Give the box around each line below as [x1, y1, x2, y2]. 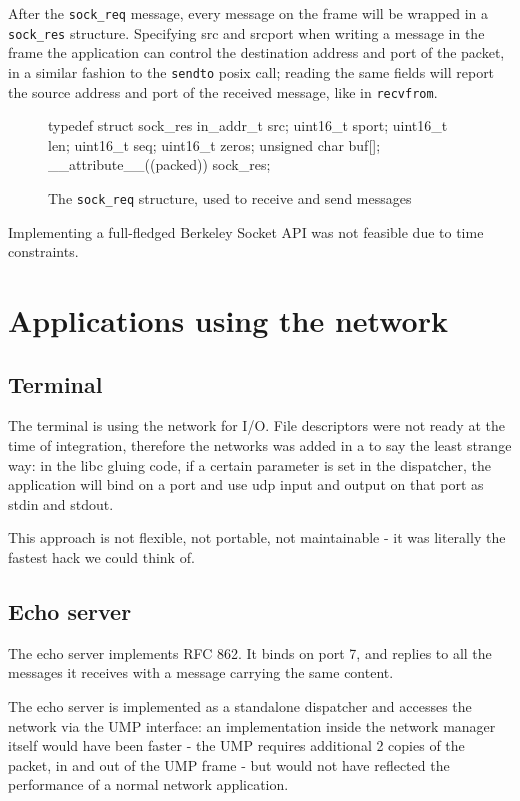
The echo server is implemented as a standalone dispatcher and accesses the [8, 695, 472, 716]
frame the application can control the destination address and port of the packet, [8, 42, 505, 63]
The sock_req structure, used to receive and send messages [48, 188, 412, 208]
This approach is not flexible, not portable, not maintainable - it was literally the [8, 527, 506, 548]
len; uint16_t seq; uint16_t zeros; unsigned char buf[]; [48, 134, 381, 155]
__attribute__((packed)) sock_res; [48, 154, 271, 175]
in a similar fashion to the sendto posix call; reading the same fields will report [8, 61, 495, 82]
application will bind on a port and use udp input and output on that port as [8, 474, 484, 495]
